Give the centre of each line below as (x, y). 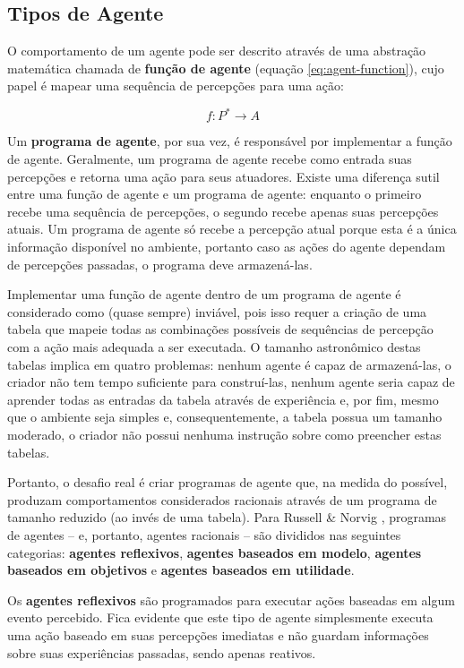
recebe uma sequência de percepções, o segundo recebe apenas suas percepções (223, 211)
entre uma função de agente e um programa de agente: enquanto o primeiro (215, 194)
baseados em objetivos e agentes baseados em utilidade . (181, 570)
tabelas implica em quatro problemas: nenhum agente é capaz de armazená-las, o (229, 364)
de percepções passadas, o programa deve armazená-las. (160, 264)
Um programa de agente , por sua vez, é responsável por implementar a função (230, 141)
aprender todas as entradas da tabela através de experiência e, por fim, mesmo (223, 399)
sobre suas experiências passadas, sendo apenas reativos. (162, 652)
